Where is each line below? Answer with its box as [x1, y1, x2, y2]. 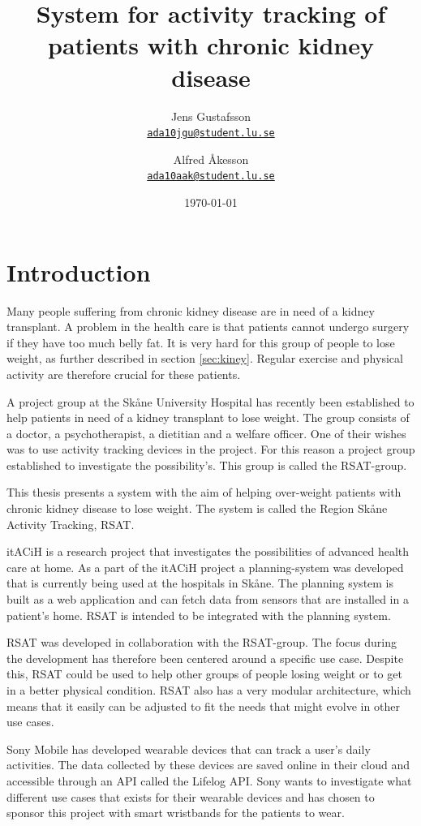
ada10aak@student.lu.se [147, 170, 275, 183]
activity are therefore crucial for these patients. [6, 365, 241, 382]
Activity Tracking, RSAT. [6, 515, 135, 532]
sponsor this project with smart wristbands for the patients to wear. [6, 804, 345, 821]
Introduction [6, 255, 151, 288]
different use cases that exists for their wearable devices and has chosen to [6, 788, 375, 805]
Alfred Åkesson [173, 150, 249, 167]
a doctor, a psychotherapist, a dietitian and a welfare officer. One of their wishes [6, 424, 406, 441]
